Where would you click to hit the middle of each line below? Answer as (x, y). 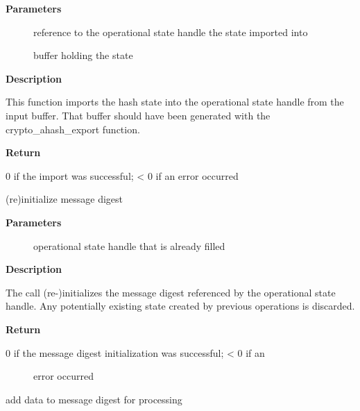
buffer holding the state (83, 55)
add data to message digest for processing (94, 399)
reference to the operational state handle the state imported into (171, 32)
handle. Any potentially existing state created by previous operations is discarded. (180, 306)
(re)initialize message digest (65, 199)
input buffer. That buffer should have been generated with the (138, 115)
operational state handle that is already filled (129, 245)
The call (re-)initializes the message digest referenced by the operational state (171, 292)
